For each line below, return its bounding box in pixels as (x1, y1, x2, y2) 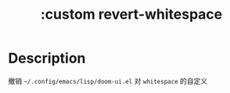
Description (8, 49, 86, 67)
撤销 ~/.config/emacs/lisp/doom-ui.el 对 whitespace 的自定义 (8, 76, 208, 85)
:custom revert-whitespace (40, 5, 223, 23)
